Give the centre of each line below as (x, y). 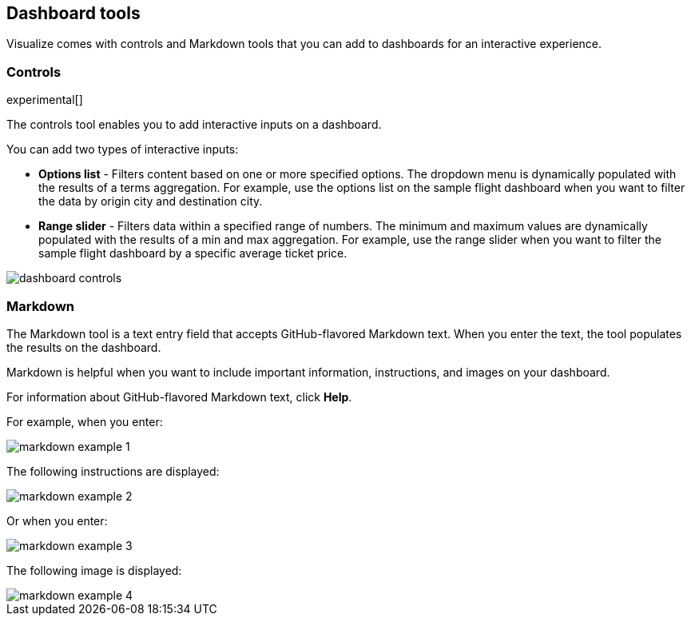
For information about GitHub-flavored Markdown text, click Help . (179, 397)
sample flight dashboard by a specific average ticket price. (193, 253)
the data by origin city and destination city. (151, 201)
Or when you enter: (57, 520)
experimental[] (45, 100)
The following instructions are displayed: (113, 471)
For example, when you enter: (85, 421)
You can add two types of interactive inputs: (123, 150)
